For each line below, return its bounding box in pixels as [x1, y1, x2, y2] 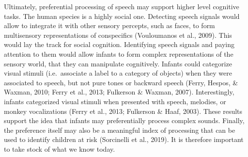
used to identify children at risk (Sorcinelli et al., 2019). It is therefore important [4, 134, 244, 144]
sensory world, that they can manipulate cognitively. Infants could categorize [4, 58, 232, 68]
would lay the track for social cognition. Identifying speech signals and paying [4, 39, 235, 49]
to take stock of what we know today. [4, 143, 115, 154]
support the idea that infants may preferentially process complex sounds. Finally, [4, 115, 245, 126]
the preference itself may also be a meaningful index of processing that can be [4, 125, 235, 135]
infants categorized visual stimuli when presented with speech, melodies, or [4, 96, 226, 106]
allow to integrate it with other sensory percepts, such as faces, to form [4, 20, 215, 31]
